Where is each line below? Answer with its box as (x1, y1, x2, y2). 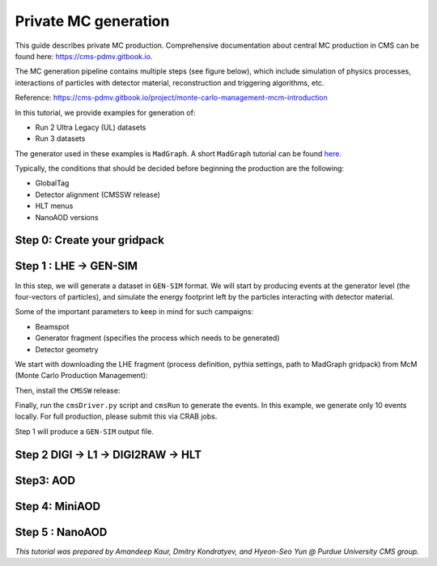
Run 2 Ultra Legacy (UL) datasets (35, 122, 146, 132)
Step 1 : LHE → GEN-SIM (15, 259, 138, 273)
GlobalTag (35, 178, 70, 188)
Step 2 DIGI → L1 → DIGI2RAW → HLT (15, 448, 202, 462)
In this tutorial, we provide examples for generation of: (15, 108, 196, 117)
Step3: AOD (15, 474, 76, 487)
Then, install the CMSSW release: (15, 385, 121, 395)
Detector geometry (35, 344, 99, 354)
